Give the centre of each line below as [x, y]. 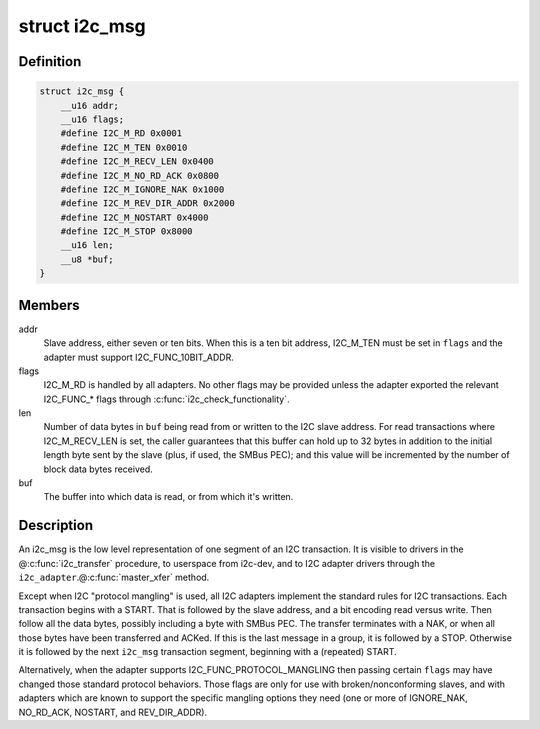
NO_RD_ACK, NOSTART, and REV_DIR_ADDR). [113, 712]
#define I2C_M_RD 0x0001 [121, 133]
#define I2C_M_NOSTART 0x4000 [134, 217]
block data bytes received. [98, 469]
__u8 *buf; [87, 259]
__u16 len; [87, 245]
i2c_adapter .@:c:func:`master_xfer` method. [114, 577]
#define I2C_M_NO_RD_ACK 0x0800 [140, 175]
